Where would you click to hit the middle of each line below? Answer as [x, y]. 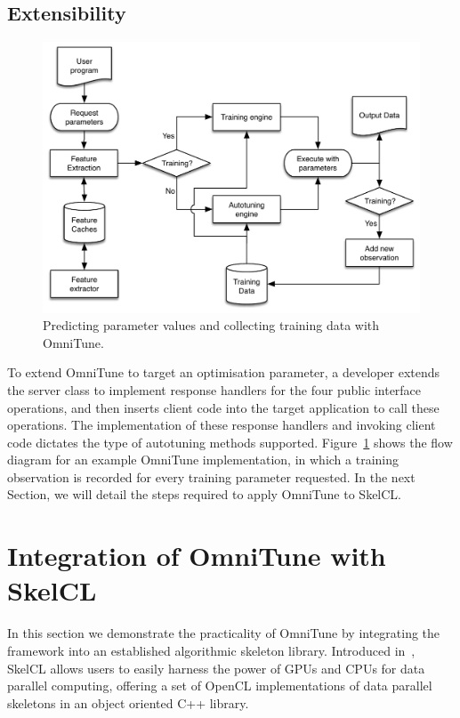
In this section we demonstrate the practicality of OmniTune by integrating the [224, 633]
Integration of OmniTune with [197, 556]
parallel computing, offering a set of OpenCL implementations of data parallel [220, 686]
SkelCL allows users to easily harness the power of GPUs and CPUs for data [216, 668]
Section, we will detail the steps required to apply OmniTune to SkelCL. [204, 494]
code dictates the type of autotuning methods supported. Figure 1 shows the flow [230, 442]
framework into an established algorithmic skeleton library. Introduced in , [211, 650]
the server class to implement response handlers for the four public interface [214, 389]
